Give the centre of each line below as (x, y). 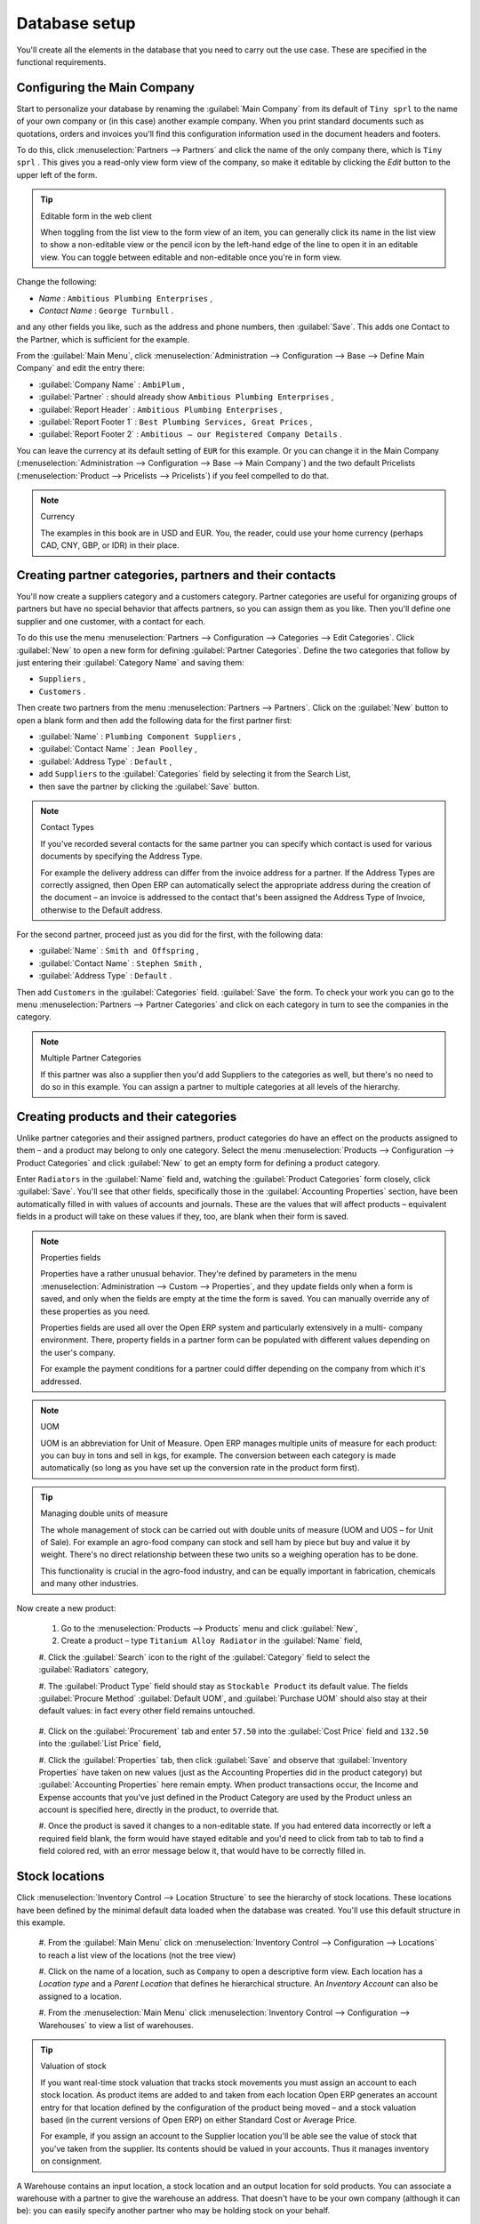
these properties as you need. (95, 1311)
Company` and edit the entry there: (81, 368)
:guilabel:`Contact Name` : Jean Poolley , (118, 749)
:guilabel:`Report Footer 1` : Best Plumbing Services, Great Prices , (176, 422)
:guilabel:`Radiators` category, (94, 1670)
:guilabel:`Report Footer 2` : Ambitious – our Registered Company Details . (190, 434)
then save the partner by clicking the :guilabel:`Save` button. (149, 786)
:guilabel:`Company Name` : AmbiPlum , (112, 384)
